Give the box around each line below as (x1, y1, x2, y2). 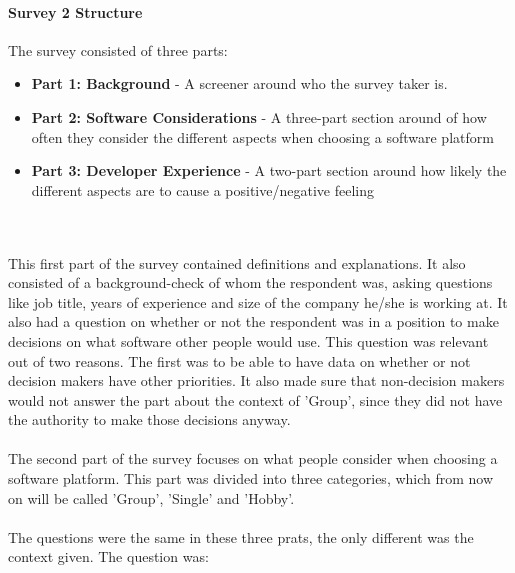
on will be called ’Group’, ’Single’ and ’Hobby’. (8, 487, 295, 508)
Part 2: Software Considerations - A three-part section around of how (31, 106, 487, 127)
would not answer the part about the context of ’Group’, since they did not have (8, 389, 503, 410)
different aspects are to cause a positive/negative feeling (31, 179, 374, 200)
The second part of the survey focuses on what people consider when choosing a (8, 448, 498, 469)
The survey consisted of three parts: (8, 39, 228, 60)
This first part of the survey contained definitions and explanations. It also (8, 252, 466, 273)
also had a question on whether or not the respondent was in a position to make (8, 311, 499, 332)
